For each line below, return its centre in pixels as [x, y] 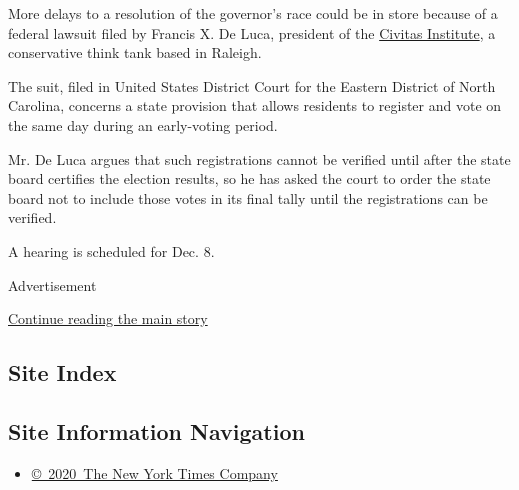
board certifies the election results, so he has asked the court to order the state [249, 178]
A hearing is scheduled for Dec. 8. [111, 250]
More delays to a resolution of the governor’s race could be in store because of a [253, 13]
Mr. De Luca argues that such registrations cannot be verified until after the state [259, 158]
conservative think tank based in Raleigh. [135, 52]
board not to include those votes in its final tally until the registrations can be [248, 197]
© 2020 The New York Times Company [154, 472]
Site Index [62, 372]
